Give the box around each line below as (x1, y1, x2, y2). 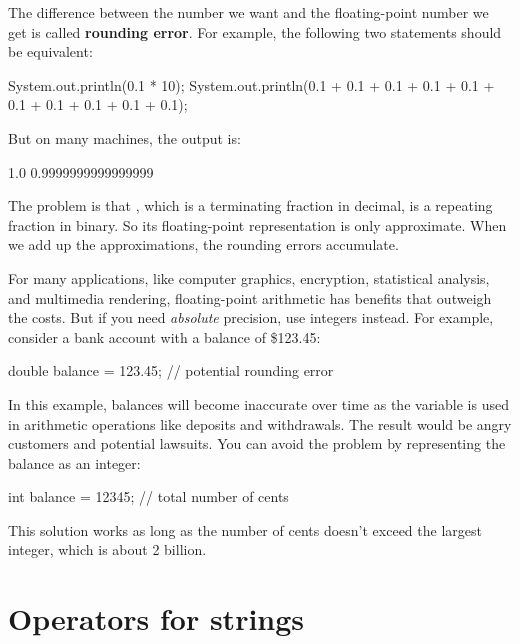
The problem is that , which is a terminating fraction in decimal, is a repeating (8, 195, 493, 216)
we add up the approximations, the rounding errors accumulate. (8, 234, 399, 255)
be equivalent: (8, 41, 93, 62)
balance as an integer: (8, 452, 141, 473)
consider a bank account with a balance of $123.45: (8, 326, 321, 347)
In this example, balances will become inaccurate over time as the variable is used (8, 393, 509, 414)
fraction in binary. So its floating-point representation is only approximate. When (8, 214, 507, 235)
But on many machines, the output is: (8, 127, 241, 148)
